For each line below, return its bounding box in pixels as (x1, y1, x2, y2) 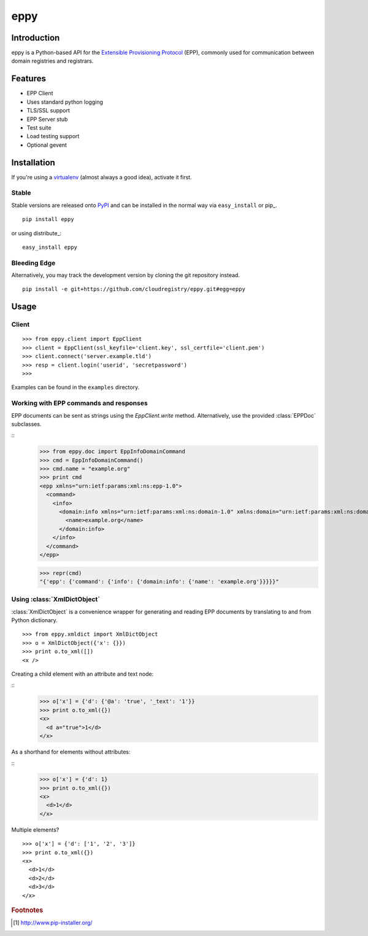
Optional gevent (26, 141, 67, 149)
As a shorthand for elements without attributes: (11, 748, 131, 755)
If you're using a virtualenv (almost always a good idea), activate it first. (11, 173, 193, 181)
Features (11, 74, 46, 84)
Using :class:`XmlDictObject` (11, 595, 101, 604)
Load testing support (26, 133, 80, 140)
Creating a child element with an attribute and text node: (11, 670, 154, 678)
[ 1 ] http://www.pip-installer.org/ (13, 919, 93, 927)
